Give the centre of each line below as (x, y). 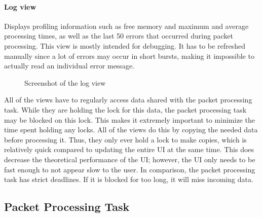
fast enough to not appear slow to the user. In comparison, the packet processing (130, 169)
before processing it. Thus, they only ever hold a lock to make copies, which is (125, 139)
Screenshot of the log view (65, 82)
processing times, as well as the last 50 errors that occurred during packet (119, 36)
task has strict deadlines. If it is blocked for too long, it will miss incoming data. (129, 179)
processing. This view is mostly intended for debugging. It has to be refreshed (125, 45)
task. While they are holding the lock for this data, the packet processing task (125, 109)
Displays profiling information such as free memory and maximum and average (126, 26)
